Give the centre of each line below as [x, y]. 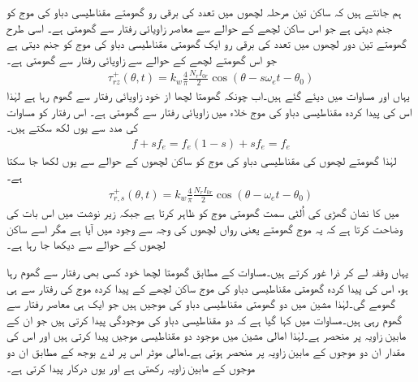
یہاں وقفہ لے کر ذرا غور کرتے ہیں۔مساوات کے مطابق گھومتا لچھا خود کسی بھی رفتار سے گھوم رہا [207, 271]
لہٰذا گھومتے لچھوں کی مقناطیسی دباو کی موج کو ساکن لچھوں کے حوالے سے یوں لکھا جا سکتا [202, 160]
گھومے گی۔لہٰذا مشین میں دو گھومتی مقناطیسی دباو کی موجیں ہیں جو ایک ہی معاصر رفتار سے [201, 304]
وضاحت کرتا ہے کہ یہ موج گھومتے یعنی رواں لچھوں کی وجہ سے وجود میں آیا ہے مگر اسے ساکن [205, 228]
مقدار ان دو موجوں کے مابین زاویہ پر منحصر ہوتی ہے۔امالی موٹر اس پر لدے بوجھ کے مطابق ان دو [206, 351]
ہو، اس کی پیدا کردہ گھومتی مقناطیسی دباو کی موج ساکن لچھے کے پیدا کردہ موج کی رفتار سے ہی [207, 287]
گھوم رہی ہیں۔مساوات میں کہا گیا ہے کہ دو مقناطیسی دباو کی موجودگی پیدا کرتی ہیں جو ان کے [205, 319]
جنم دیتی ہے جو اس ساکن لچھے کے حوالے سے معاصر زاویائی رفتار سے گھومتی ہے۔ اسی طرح [200, 27]
